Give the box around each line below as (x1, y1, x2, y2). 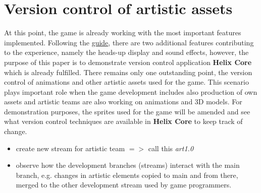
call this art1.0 (148, 143, 194, 153)
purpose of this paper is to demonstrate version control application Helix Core (4, 56, 252, 67)
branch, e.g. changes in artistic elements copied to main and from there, (16, 169, 238, 180)
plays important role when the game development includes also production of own (4, 86, 257, 97)
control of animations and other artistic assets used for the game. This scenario (4, 77, 249, 87)
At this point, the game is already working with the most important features (4, 27, 241, 38)
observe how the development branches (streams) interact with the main (16, 160, 240, 170)
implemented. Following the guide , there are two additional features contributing (4, 37, 254, 47)
